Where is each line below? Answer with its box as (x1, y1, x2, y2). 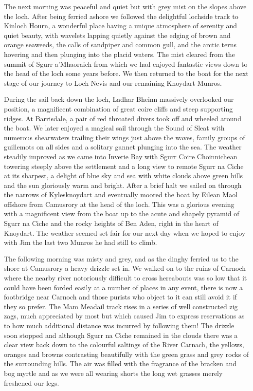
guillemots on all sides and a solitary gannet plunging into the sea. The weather (4, 142, 242, 152)
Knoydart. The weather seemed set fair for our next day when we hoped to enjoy (4, 227, 246, 238)
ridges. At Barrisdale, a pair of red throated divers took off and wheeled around (4, 113, 242, 123)
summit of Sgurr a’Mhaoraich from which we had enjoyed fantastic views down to (4, 58, 248, 69)
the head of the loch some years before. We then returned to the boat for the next (4, 68, 249, 78)
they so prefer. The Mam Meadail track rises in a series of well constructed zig (4, 301, 238, 311)
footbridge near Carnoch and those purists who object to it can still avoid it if (4, 292, 237, 302)
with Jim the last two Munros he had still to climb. (4, 237, 157, 247)
